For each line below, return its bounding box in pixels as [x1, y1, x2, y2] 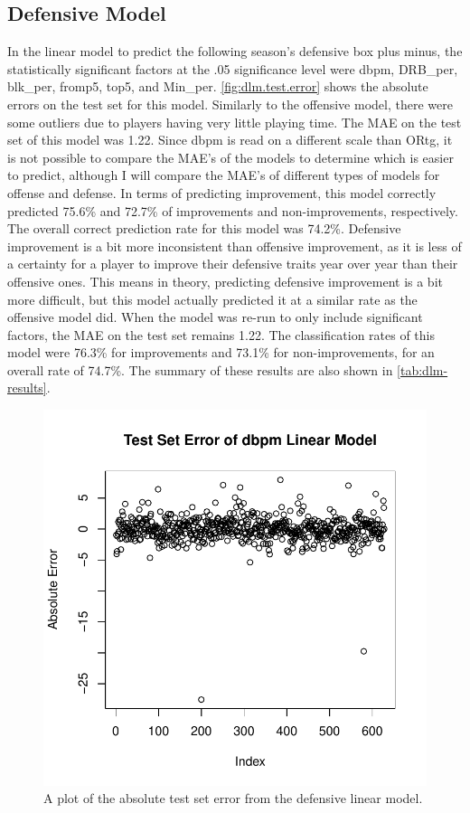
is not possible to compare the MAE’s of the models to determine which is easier [7, 147, 454, 166]
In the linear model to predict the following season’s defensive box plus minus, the [7, 42, 463, 61]
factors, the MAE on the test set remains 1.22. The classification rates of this [7, 325, 435, 344]
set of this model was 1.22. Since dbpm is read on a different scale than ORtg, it [7, 130, 453, 149]
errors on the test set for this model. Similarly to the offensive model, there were [7, 94, 453, 113]
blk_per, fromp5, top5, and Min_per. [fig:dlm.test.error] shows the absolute [7, 77, 428, 96]
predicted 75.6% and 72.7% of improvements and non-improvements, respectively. [7, 201, 458, 220]
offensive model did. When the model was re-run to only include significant [7, 307, 423, 326]
